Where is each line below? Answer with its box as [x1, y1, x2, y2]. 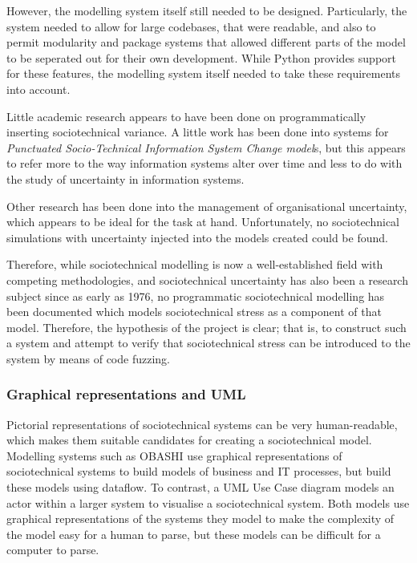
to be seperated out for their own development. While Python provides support [6, 49, 396, 66]
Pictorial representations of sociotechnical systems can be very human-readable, [6, 415, 398, 432]
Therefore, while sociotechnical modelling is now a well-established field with [6, 256, 383, 273]
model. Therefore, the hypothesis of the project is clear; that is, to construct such [6, 318, 407, 335]
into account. [6, 80, 71, 97]
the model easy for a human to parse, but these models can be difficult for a [6, 525, 381, 542]
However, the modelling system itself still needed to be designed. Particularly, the [6, 2, 407, 18]
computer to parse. [6, 541, 99, 558]
